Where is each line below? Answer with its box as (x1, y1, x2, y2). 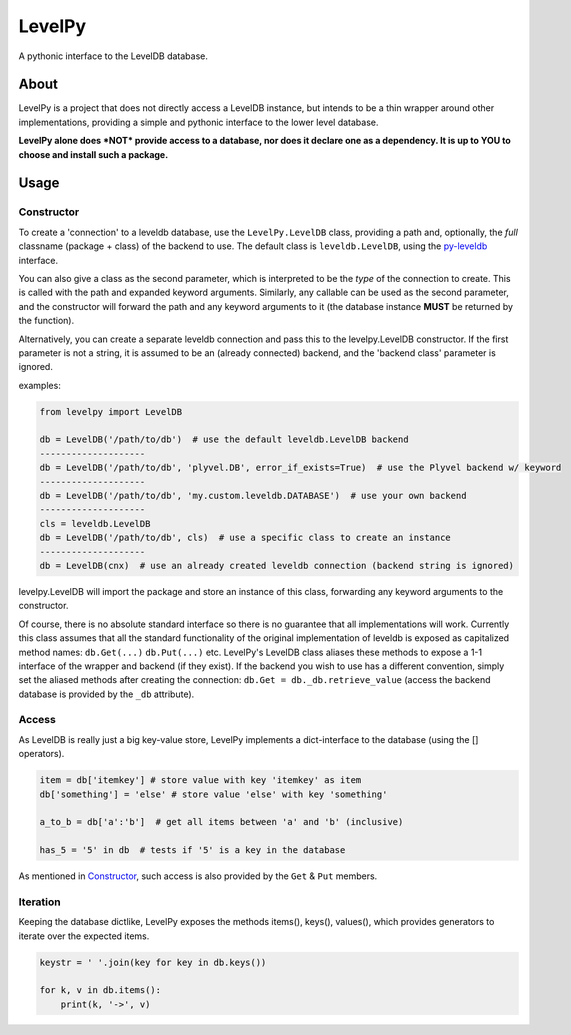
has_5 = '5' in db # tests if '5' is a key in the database (39, 845, 346, 856)
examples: (18, 379, 62, 391)
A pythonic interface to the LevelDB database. (18, 50, 209, 62)
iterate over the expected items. (18, 930, 150, 942)
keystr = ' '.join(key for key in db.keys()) (39, 956, 267, 968)
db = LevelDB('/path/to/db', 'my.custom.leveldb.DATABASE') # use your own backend (39, 490, 467, 502)
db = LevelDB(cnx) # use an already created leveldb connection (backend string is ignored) (39, 560, 515, 571)
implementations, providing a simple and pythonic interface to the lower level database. (18, 116, 379, 128)
